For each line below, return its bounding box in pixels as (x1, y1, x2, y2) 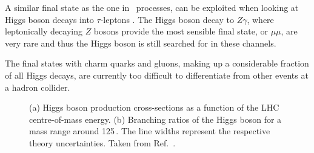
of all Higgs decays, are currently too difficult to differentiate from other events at (5, 68, 309, 81)
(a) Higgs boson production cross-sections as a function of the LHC (29, 101, 279, 114)
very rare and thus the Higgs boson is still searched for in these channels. (5, 36, 276, 49)
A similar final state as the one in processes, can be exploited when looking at (5, 1, 299, 13)
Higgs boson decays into (5, 13, 94, 25)
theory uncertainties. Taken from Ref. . (29, 136, 176, 149)
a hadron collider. (5, 80, 70, 93)
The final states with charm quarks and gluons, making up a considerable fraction (5, 57, 309, 70)
